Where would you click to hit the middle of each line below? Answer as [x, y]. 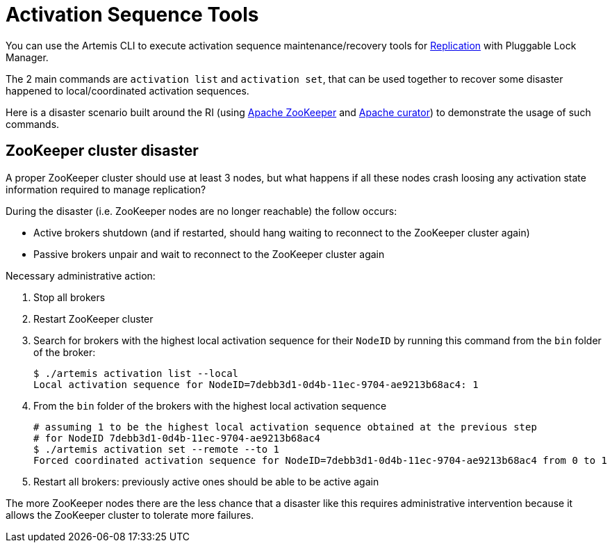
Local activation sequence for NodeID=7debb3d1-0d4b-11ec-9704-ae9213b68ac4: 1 [256, 384]
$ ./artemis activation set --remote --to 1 [157, 449]
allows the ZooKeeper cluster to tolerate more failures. [130, 515]
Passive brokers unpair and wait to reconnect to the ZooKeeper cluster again [209, 254]
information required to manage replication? [106, 189]
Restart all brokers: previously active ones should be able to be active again [206, 481]
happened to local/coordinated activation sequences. [127, 90]
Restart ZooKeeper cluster [93, 319]
